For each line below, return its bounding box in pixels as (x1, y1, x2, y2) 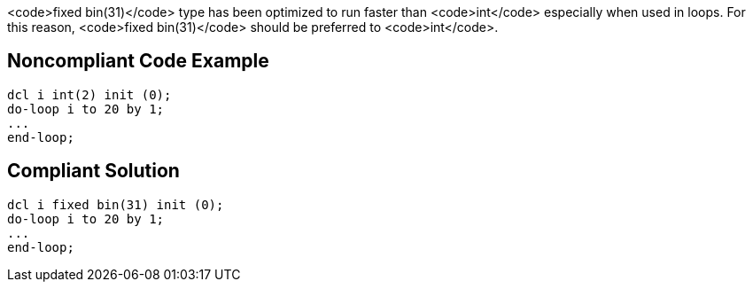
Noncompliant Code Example (7, 50, 269, 73)
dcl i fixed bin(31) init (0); (7, 197, 224, 212)
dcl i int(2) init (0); (7, 87, 172, 102)
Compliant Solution (7, 160, 180, 183)
